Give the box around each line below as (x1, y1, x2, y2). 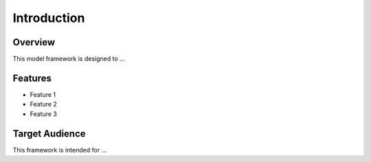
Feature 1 (30, 90, 56, 99)
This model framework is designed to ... (12, 55, 125, 63)
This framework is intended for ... (12, 146, 107, 154)
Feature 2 (30, 100, 58, 108)
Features (12, 72, 52, 84)
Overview (12, 36, 56, 48)
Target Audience (12, 128, 86, 139)
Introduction (12, 10, 85, 25)
